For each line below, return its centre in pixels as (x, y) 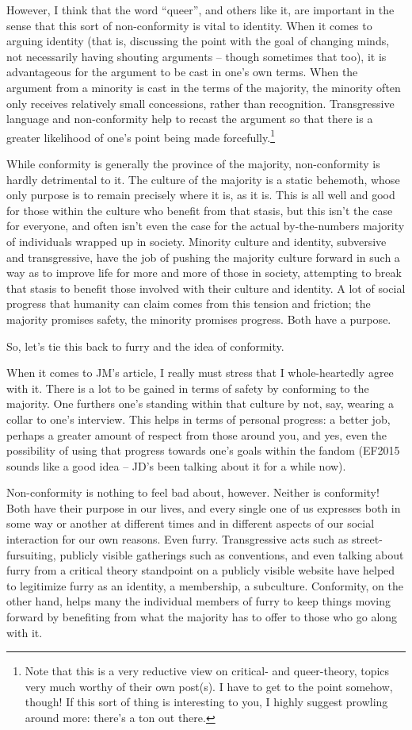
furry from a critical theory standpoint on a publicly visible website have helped (201, 570)
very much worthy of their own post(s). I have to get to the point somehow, (209, 686)
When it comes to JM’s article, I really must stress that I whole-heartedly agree (200, 373)
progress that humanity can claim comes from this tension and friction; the (189, 304)
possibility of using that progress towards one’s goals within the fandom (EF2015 (203, 450)
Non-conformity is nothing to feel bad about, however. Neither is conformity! (193, 492)
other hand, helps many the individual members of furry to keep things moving (198, 601)
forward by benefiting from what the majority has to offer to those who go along (202, 617)
